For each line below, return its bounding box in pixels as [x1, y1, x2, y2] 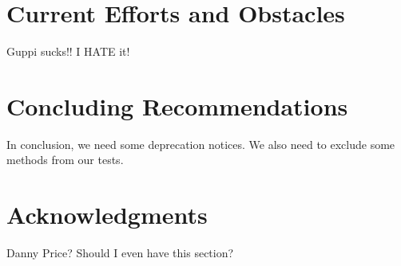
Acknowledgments [6, 198, 208, 231]
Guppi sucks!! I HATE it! [6, 43, 130, 60]
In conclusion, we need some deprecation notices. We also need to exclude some [6, 135, 395, 152]
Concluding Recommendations [6, 89, 348, 122]
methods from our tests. [6, 151, 124, 168]
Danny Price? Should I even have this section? [6, 244, 234, 261]
